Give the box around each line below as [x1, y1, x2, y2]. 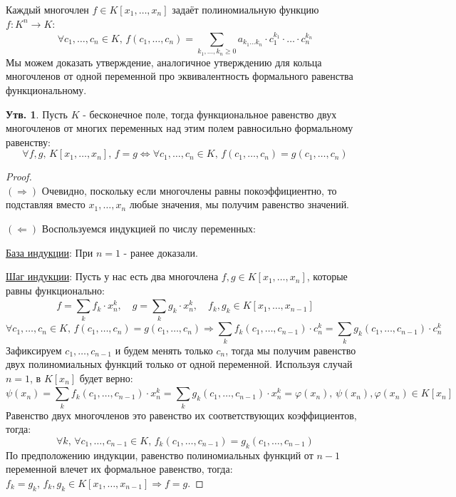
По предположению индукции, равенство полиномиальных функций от [6, 447, 313, 462]
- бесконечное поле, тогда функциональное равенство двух [83, 106, 337, 121]
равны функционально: [6, 282, 105, 297]
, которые [306, 269, 348, 284]
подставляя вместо [6, 197, 85, 212]
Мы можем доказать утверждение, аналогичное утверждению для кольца [6, 54, 322, 69]
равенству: [6, 134, 51, 149]
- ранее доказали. [123, 245, 198, 260]
